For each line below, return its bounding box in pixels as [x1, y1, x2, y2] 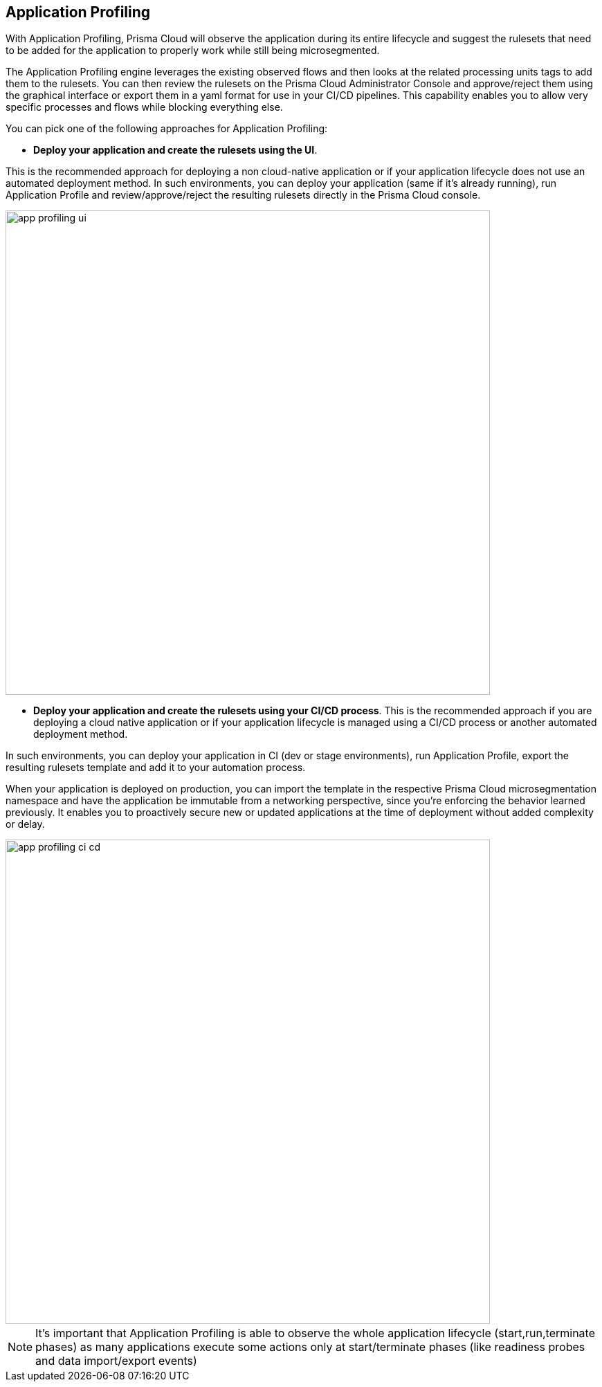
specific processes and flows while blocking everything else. [6, 101, 283, 114]
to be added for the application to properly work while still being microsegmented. [6, 44, 380, 57]
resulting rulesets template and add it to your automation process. [6, 761, 306, 774]
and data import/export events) [35, 1354, 197, 1368]
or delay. [6, 818, 45, 831]
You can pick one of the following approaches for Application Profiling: [6, 123, 328, 135]
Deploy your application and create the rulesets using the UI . [33, 144, 318, 156]
